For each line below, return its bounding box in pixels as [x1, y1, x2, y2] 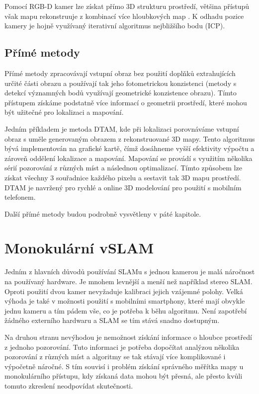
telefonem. [4, 192, 36, 202]
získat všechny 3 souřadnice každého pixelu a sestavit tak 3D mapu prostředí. [4, 172, 241, 182]
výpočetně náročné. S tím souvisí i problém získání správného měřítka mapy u [4, 361, 244, 371]
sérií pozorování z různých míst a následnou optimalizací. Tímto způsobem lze [4, 162, 242, 173]
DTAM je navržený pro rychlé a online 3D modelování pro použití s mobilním [4, 182, 242, 192]
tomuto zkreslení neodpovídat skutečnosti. [4, 380, 133, 391]
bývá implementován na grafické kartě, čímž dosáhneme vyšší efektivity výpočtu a [4, 143, 255, 154]
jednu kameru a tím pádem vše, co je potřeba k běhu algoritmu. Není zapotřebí [4, 305, 247, 315]
